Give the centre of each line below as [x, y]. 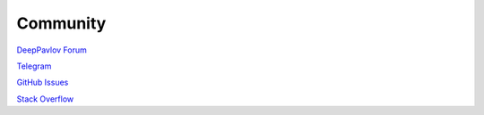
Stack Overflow [45, 99]
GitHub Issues [43, 82]
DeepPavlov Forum [52, 50]
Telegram [34, 66]
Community [61, 23]
